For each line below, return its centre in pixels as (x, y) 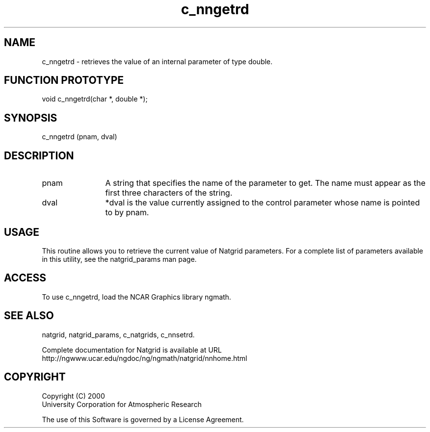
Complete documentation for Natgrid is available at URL (132, 350)
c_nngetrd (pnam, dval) (80, 137)
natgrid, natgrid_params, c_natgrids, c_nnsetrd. (118, 334)
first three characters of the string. (169, 193)
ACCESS (25, 278)
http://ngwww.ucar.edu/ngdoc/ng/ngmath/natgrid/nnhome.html (145, 358)
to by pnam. (127, 213)
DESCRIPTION (39, 155)
